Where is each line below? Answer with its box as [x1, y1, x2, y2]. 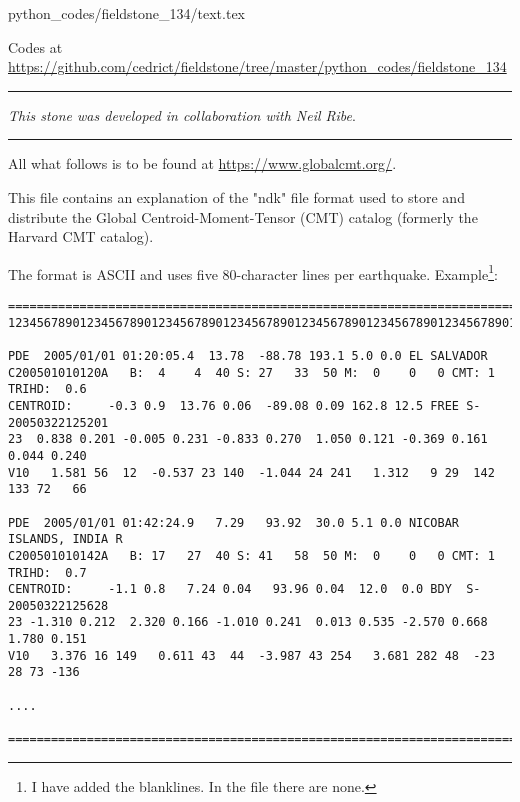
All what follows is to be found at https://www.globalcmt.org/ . [8, 153, 397, 174]
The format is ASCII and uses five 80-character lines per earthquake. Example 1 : [8, 260, 498, 284]
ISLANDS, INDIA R [8, 532, 123, 547]
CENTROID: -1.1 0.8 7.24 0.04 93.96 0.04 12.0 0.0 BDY [8, 582, 452, 597]
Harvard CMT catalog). [8, 226, 154, 247]
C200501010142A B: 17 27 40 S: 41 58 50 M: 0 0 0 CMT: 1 [8, 548, 495, 563]
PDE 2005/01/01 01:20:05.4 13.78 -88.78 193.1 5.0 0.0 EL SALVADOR [8, 348, 488, 363]
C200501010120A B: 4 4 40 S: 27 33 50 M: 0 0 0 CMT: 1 [8, 365, 495, 380]
